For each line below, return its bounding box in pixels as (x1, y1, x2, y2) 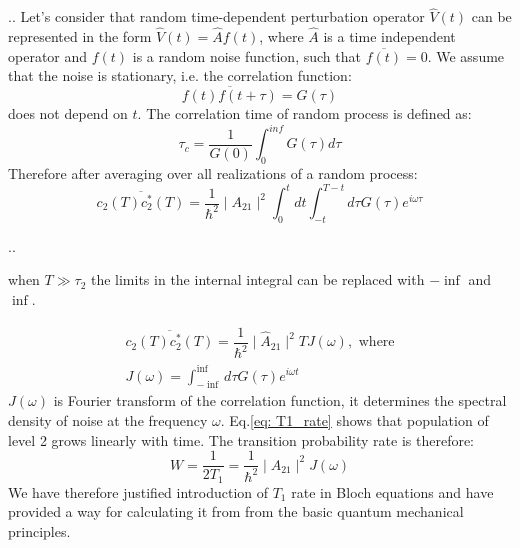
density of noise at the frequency (8, 409, 208, 430)
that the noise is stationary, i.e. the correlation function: (8, 65, 352, 86)
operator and (8, 45, 88, 66)
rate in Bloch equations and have (291, 481, 494, 502)
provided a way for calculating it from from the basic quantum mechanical (8, 501, 464, 522)
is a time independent (323, 26, 456, 47)
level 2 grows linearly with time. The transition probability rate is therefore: (8, 429, 475, 450)
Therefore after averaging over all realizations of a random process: (8, 162, 418, 183)
